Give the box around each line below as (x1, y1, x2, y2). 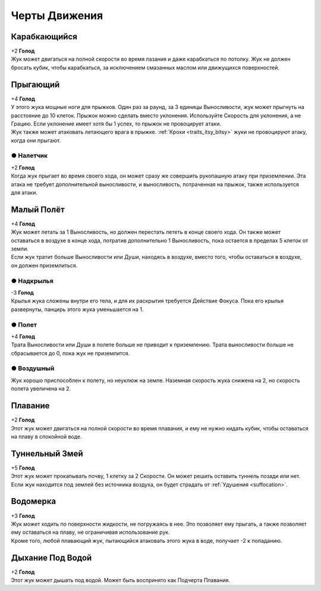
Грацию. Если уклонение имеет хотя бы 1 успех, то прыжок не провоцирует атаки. (11, 120, 221, 127)
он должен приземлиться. (11, 262, 78, 269)
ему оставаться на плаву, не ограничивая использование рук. (11, 529, 170, 536)
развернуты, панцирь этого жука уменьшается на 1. (11, 305, 144, 312)
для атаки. (11, 189, 38, 196)
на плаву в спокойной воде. (11, 433, 83, 440)
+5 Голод (11, 464, 35, 471)
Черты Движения (11, 9, 103, 22)
